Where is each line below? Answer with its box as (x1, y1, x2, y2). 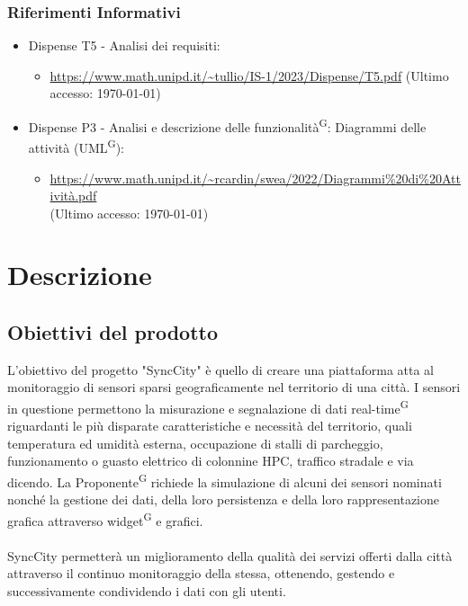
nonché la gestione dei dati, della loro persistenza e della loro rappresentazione (7, 490, 439, 509)
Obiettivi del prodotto (7, 318, 218, 346)
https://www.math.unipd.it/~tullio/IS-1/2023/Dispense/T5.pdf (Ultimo (49, 66, 449, 85)
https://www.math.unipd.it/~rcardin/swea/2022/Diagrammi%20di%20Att (49, 168, 461, 187)
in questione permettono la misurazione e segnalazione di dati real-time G (7, 397, 409, 417)
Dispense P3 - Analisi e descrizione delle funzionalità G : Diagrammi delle (28, 115, 427, 136)
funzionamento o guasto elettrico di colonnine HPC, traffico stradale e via (7, 451, 414, 470)
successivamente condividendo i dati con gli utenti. (7, 581, 286, 600)
